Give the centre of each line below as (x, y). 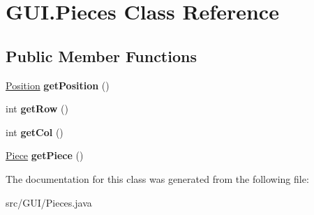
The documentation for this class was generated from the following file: (157, 178)
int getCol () (35, 132)
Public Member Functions (101, 55)
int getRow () (37, 109)
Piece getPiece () (45, 155)
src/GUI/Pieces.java (49, 202)
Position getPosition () (58, 85)
